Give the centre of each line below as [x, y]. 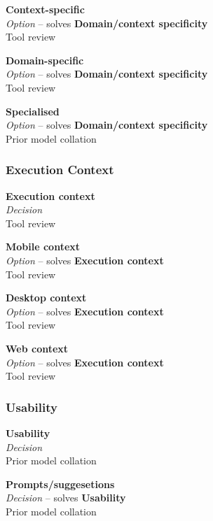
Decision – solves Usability [66, 498]
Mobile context [43, 247]
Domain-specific [45, 60]
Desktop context [46, 298]
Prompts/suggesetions [60, 484]
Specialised [33, 111]
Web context [37, 348]
